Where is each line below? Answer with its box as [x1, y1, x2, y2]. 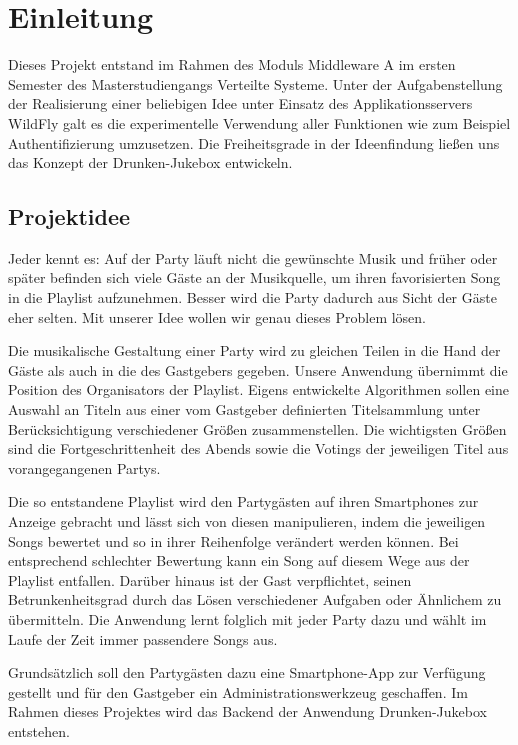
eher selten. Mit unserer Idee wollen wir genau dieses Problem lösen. [8, 306, 427, 327]
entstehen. [8, 720, 70, 741]
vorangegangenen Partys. [8, 457, 161, 478]
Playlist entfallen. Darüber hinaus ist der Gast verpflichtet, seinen [8, 569, 412, 590]
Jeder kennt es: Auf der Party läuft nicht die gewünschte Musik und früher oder [8, 247, 498, 268]
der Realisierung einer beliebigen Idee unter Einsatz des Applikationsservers [8, 93, 473, 114]
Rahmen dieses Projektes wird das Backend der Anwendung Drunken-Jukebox [8, 701, 487, 722]
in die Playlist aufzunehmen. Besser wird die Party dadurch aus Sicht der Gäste [8, 287, 497, 308]
